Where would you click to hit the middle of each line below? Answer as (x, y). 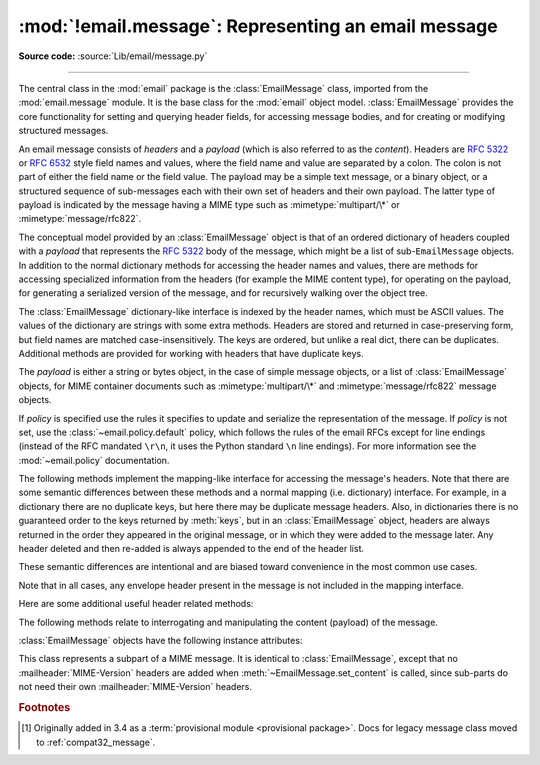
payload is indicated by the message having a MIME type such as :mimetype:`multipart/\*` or (209, 205)
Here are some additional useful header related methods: (136, 604)
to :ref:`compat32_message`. (96, 742)
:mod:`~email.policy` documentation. (94, 460)
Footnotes (44, 707)
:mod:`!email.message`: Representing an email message (258, 26)
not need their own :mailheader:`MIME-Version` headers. (135, 687)
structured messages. (63, 131)
